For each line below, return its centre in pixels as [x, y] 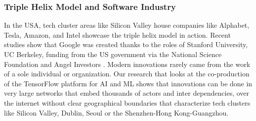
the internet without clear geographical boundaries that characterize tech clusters [127, 102]
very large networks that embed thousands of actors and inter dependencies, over [127, 93]
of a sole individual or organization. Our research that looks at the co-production [127, 74]
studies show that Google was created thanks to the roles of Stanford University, [126, 44]
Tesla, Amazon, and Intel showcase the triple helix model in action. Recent [117, 34]
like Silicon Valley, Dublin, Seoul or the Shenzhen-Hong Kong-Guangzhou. [116, 112]
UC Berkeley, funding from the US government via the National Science [113, 54]
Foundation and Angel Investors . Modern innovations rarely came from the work [127, 64]
